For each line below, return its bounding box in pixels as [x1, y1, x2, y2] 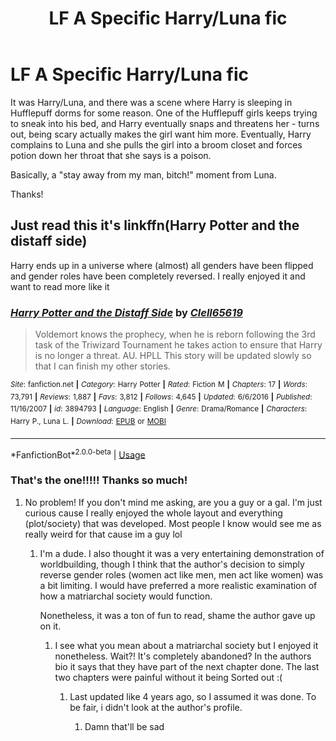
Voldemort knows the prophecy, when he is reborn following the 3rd [34, 328, 316, 341]
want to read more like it [10, 280, 110, 292]
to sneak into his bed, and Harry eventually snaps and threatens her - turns [10, 117, 320, 129]
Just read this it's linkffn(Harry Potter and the [10, 217, 300, 234]
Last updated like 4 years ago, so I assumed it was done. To [69, 690, 317, 702]
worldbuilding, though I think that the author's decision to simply [39, 558, 305, 570]
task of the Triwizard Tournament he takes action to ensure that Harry [34, 339, 323, 351]
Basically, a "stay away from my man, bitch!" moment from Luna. [10, 168, 277, 181]
